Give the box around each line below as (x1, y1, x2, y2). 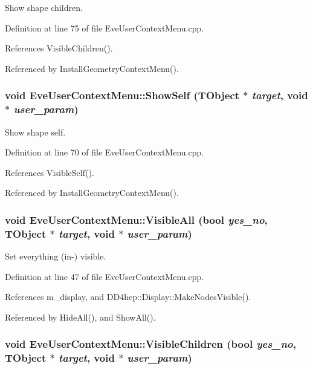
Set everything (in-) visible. (5, 250, 106, 263)
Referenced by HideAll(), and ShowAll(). (5, 310, 156, 323)
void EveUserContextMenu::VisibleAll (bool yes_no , (5, 212, 268, 227)
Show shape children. (5, 1, 83, 13)
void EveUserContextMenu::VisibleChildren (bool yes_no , (5, 336, 296, 351)
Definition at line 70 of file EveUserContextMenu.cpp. (5, 146, 204, 158)
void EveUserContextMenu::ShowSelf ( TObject (5, 88, 240, 103)
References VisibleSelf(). (5, 166, 94, 178)
